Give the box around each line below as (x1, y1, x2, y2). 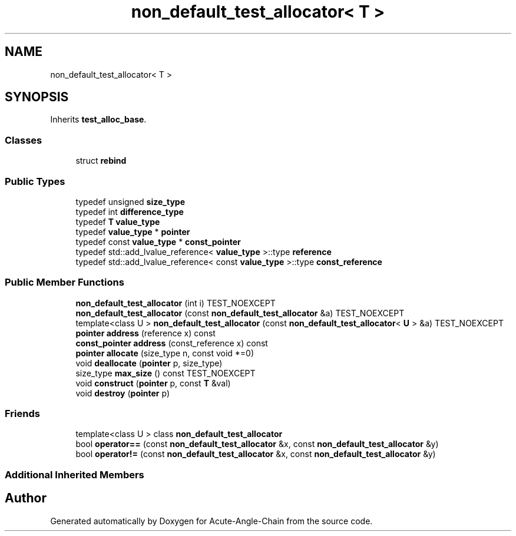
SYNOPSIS (5, 90, 69, 105)
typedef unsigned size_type (75, 196, 185, 207)
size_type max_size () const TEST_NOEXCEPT (75, 368, 256, 378)
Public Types (5, 175, 65, 187)
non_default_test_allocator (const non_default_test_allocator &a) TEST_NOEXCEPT (75, 307, 405, 318)
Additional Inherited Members (5, 468, 144, 481)
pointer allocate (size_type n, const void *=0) (75, 348, 254, 358)
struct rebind (75, 155, 127, 166)
